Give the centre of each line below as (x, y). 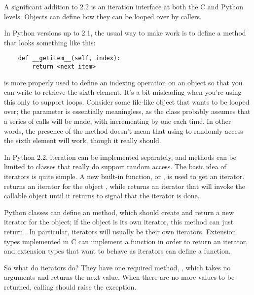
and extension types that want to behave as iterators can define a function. (117, 251)
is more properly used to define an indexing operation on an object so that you (123, 82)
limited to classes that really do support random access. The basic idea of (115, 166)
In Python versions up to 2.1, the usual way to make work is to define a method (125, 33)
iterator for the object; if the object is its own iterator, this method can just (119, 222)
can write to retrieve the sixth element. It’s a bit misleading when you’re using (123, 92)
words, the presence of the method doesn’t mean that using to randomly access (124, 130)
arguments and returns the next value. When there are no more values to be (119, 277)
